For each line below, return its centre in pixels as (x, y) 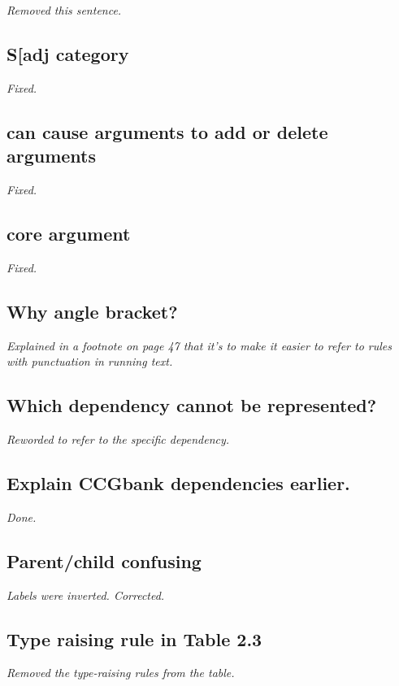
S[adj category (68, 53)
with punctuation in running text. (90, 361)
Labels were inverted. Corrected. (86, 595)
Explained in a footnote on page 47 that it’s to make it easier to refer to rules (199, 345)
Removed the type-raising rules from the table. (121, 673)
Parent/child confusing (104, 560)
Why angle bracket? (92, 311)
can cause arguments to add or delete (167, 131)
